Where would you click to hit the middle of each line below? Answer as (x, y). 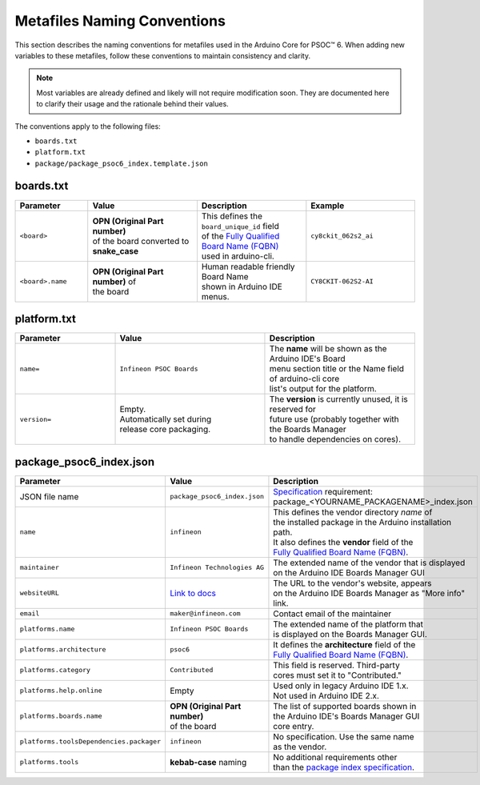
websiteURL (40, 593)
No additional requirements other (335, 757)
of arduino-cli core (304, 378)
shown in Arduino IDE (242, 286)
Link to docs (192, 593)
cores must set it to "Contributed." (337, 675)
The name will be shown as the (328, 349)
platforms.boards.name (61, 716)
